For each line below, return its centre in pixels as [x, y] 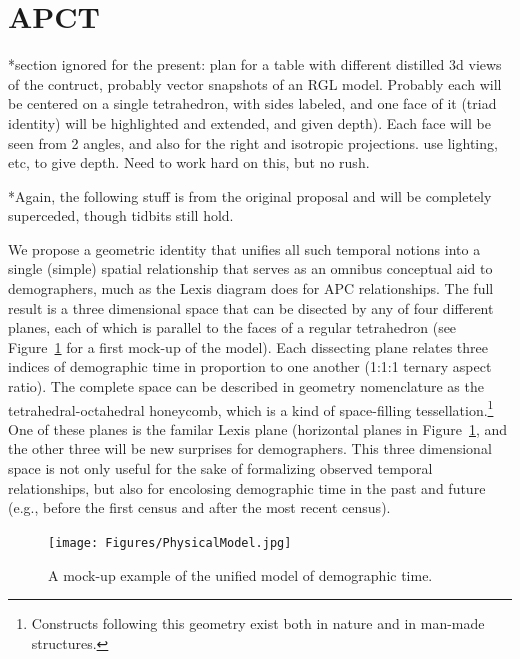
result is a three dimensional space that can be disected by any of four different [251, 307]
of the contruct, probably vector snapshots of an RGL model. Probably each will [255, 83]
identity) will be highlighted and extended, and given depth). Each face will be [249, 122]
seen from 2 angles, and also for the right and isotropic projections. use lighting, [253, 142]
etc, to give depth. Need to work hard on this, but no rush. [189, 162]
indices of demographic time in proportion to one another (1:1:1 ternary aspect [250, 366]
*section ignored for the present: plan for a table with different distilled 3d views [255, 64]
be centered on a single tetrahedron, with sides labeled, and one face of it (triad [252, 103]
